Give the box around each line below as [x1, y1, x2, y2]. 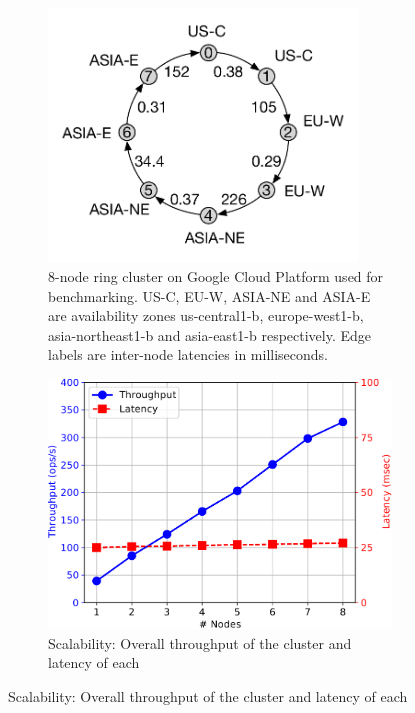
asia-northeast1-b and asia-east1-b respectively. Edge [48, 324, 372, 345]
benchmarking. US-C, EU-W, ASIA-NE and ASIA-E [48, 285, 371, 306]
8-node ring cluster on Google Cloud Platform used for [48, 265, 384, 286]
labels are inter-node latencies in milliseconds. [48, 344, 328, 365]
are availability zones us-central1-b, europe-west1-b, [48, 305, 364, 326]
